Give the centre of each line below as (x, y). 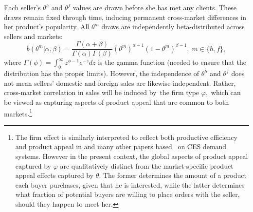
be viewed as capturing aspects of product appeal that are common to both (117, 102)
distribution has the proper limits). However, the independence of (101, 73)
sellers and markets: (33, 36)
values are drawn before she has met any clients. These (154, 7)
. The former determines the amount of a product (173, 175)
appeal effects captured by (54, 175)
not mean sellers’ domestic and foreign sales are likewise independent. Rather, (120, 83)
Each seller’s (22, 7)
